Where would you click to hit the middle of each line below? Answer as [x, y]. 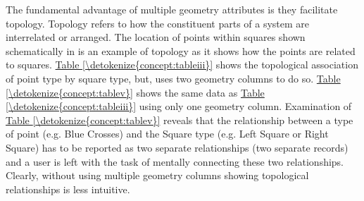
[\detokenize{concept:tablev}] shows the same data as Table [135, 92]
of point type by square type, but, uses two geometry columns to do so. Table [173, 78]
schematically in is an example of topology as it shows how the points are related [181, 50]
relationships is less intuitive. [68, 189]
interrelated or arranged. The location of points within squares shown [156, 37]
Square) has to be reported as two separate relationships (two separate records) [177, 147]
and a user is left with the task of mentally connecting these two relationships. [175, 161]
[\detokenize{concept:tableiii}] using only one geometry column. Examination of [179, 106]
